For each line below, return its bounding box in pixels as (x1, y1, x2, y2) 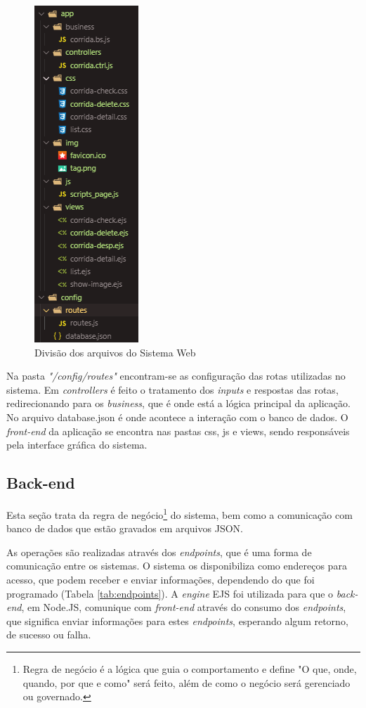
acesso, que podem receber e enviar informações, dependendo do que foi (6, 572, 315, 586)
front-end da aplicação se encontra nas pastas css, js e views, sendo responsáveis (6, 423, 350, 438)
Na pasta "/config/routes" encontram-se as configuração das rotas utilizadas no (6, 368, 346, 383)
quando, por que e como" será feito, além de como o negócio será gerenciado (22, 675, 351, 690)
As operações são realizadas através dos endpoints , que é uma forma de (6, 544, 312, 559)
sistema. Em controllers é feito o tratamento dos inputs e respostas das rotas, (6, 382, 339, 397)
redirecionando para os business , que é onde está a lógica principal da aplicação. (6, 396, 351, 411)
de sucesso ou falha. (6, 627, 91, 642)
